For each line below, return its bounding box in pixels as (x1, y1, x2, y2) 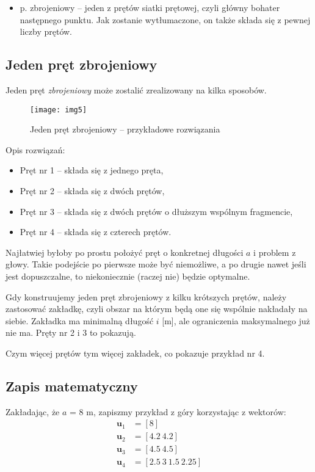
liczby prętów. (20, 25, 73, 38)
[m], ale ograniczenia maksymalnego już (162, 314, 310, 327)
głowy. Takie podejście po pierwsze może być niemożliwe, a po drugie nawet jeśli (5, 258, 306, 270)
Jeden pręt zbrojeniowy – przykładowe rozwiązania (30, 123, 220, 136)
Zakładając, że (5, 405, 60, 418)
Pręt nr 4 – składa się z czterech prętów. (20, 225, 172, 238)
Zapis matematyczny (5, 376, 138, 395)
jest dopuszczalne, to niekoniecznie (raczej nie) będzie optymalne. (5, 269, 250, 282)
